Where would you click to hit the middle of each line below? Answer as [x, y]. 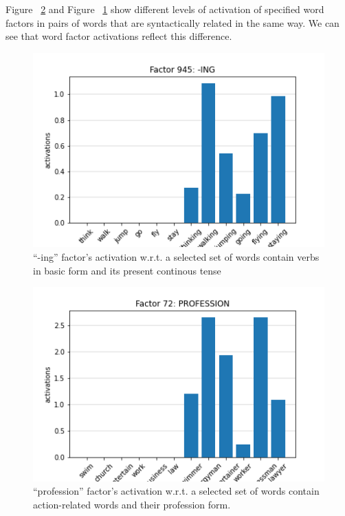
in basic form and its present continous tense [127, 270]
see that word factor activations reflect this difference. [119, 36]
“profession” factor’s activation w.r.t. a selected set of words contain [176, 491]
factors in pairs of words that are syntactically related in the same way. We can [172, 22]
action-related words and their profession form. [132, 505]
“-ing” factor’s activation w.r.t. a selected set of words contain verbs [176, 257]
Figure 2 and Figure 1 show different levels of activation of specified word [165, 9]
